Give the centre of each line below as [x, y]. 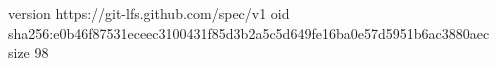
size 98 [28, 52]
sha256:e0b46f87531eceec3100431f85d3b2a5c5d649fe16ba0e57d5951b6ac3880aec [249, 32]
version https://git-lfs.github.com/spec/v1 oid [149, 13]
